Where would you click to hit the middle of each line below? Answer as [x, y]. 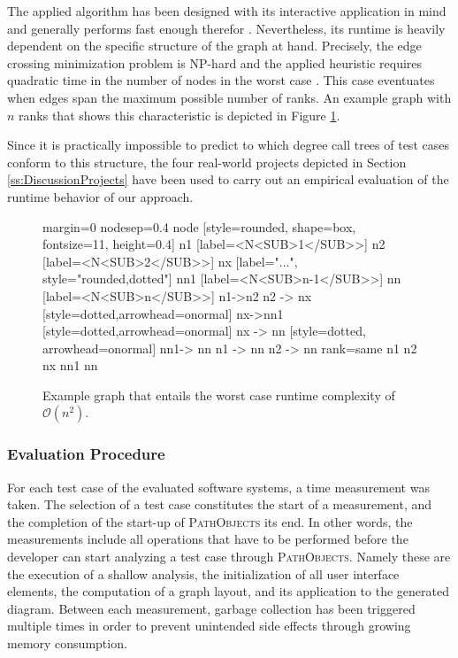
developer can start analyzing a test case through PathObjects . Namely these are [229, 557]
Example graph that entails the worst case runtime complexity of [219, 395]
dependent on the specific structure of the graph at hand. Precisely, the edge [214, 46]
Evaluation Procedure [86, 454]
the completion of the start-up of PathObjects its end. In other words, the [210, 521]
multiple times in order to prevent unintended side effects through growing [209, 626]
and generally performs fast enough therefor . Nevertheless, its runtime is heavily [226, 28]
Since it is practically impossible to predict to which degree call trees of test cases [228, 145]
